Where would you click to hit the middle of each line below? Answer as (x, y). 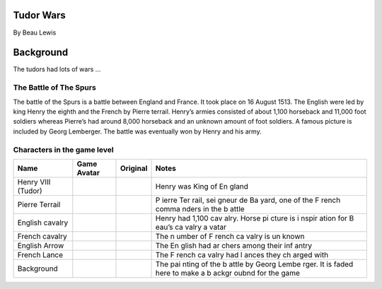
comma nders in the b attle (200, 208)
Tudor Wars (40, 15)
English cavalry (43, 223)
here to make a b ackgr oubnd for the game (228, 273)
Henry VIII (34, 182)
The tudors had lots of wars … (57, 69)
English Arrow (41, 245)
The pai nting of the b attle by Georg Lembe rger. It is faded (254, 264)
